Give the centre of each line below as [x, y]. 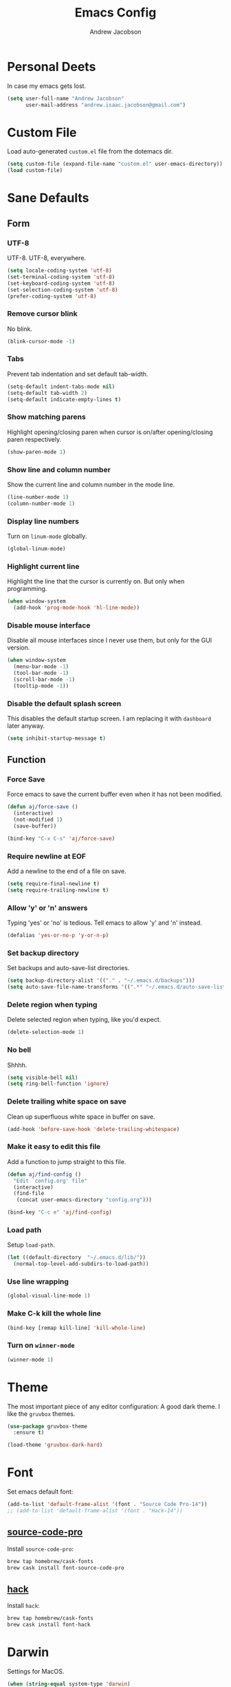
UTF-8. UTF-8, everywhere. [47, 258]
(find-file [29, 1194]
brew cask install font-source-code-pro [66, 1568]
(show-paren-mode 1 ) [37, 452]
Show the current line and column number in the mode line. [91, 484]
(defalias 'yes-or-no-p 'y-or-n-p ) [58, 936]
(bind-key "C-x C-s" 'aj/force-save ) [61, 838]
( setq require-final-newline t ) [53, 884]
